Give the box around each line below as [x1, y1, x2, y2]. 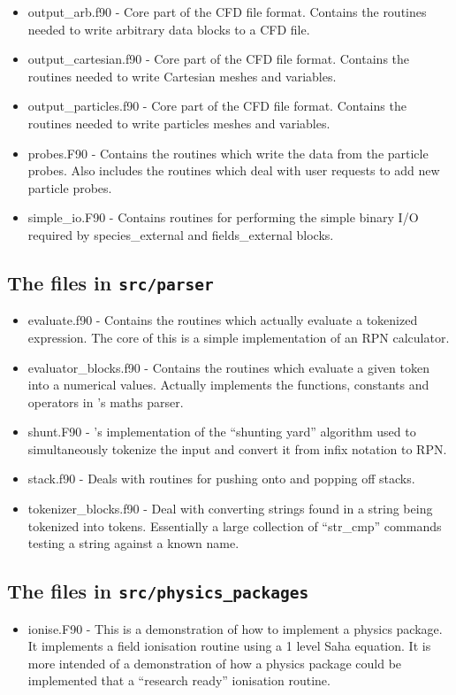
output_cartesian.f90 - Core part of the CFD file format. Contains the [27, 50, 410, 68]
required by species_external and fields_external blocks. [27, 225, 334, 243]
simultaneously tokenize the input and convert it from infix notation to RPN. [27, 439, 447, 458]
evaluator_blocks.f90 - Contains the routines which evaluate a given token [27, 358, 429, 376]
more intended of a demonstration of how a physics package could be [27, 653, 402, 672]
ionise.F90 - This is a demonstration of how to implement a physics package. [27, 619, 443, 637]
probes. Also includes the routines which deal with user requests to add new [27, 161, 440, 180]
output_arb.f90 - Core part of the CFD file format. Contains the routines [27, 3, 427, 20]
